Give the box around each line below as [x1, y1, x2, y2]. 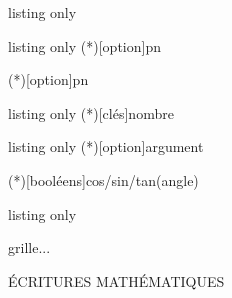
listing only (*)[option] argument [8, 136, 204, 157]
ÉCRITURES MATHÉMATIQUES [8, 270, 225, 291]
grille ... [8, 237, 51, 258]
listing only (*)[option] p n [8, 35, 161, 56]
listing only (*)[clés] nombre [8, 102, 174, 123]
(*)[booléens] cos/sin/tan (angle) [8, 169, 199, 190]
